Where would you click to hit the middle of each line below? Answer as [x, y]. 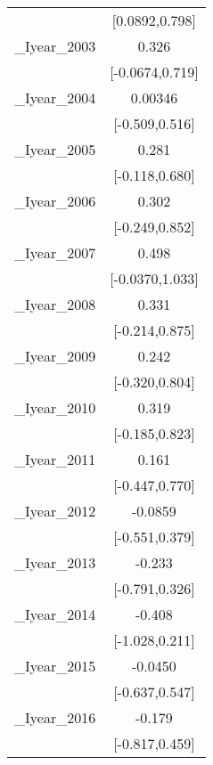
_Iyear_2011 [55, 459]
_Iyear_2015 [55, 666]
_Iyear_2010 [55, 407]
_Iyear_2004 [55, 98]
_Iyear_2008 [55, 304]
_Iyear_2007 [55, 252]
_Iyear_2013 [55, 562]
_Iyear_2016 [55, 717]
